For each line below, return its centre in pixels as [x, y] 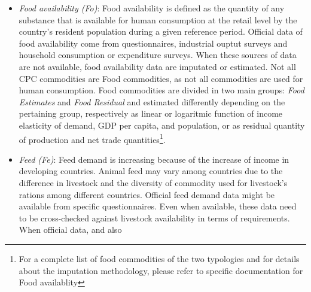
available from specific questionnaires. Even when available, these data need [158, 206]
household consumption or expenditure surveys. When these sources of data [158, 55]
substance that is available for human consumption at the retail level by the [158, 19]
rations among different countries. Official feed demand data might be [147, 194]
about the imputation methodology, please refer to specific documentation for [161, 270]
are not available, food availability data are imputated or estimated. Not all [157, 66]
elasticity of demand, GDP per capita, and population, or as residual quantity [162, 125]
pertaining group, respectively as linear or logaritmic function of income [151, 113]
